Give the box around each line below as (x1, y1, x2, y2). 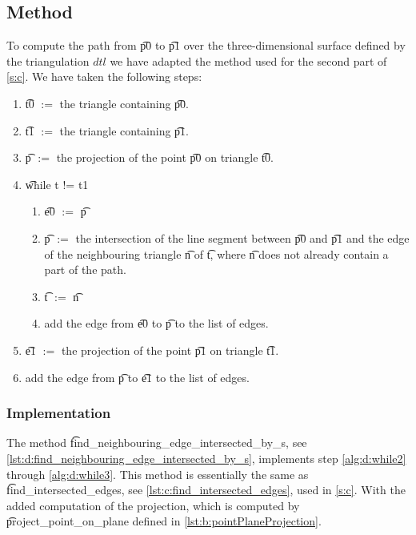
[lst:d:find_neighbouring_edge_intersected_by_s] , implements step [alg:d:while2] (6, 449, 406, 466)
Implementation (6, 403, 111, 423)
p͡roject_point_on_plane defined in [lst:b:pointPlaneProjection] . (6, 513, 322, 529)
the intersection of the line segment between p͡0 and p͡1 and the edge (75, 229, 410, 246)
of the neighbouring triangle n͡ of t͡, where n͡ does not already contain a (44, 245, 389, 262)
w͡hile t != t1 (25, 175, 89, 192)
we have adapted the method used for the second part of (110, 52, 387, 69)
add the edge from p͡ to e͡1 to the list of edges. (25, 368, 250, 385)
